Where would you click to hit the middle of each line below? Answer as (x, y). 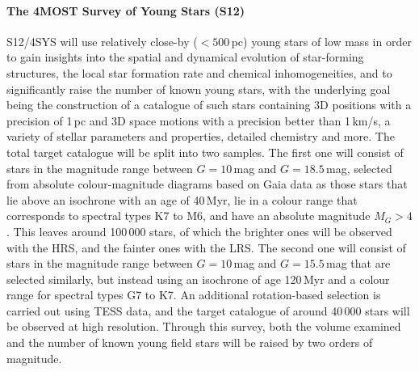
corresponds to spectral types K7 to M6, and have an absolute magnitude (189, 216)
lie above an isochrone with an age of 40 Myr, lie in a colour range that (182, 199)
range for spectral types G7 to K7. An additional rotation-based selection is (194, 295)
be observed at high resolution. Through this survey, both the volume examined (204, 326)
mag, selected (359, 168)
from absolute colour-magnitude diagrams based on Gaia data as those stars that (207, 184)
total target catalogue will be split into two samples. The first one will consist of (205, 152)
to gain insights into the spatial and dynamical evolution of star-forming (185, 57)
